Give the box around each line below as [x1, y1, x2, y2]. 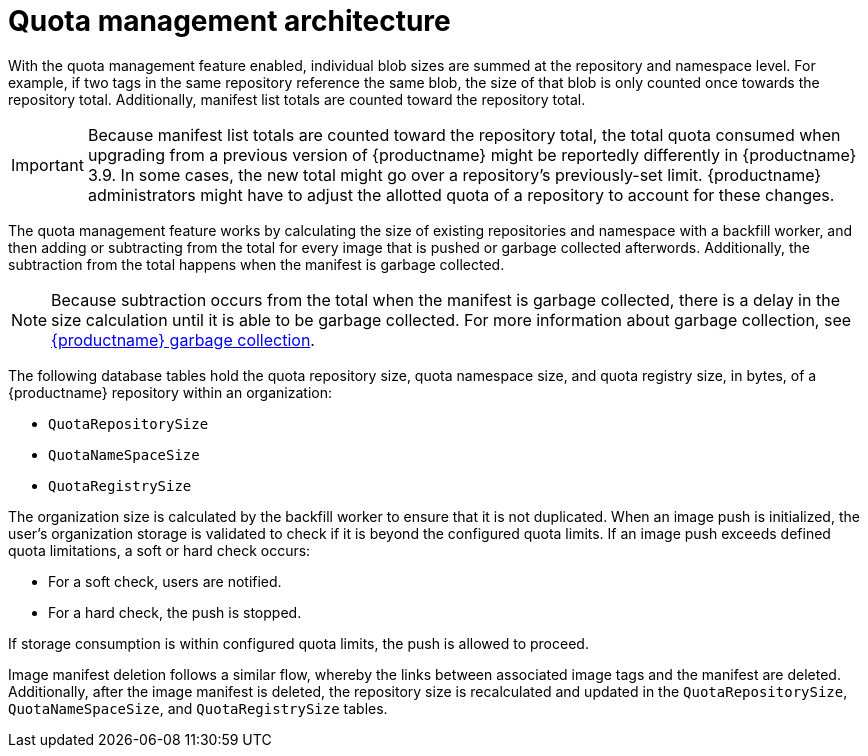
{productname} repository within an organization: [8, 383, 332, 401]
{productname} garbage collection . [51, 329, 315, 350]
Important [11, 154, 84, 175]
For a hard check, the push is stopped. [48, 603, 302, 621]
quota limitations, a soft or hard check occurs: [8, 541, 311, 559]
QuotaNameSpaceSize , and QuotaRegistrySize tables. [8, 699, 388, 717]
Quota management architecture [8, 4, 451, 38]
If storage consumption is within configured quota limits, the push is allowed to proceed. [8, 634, 589, 652]
